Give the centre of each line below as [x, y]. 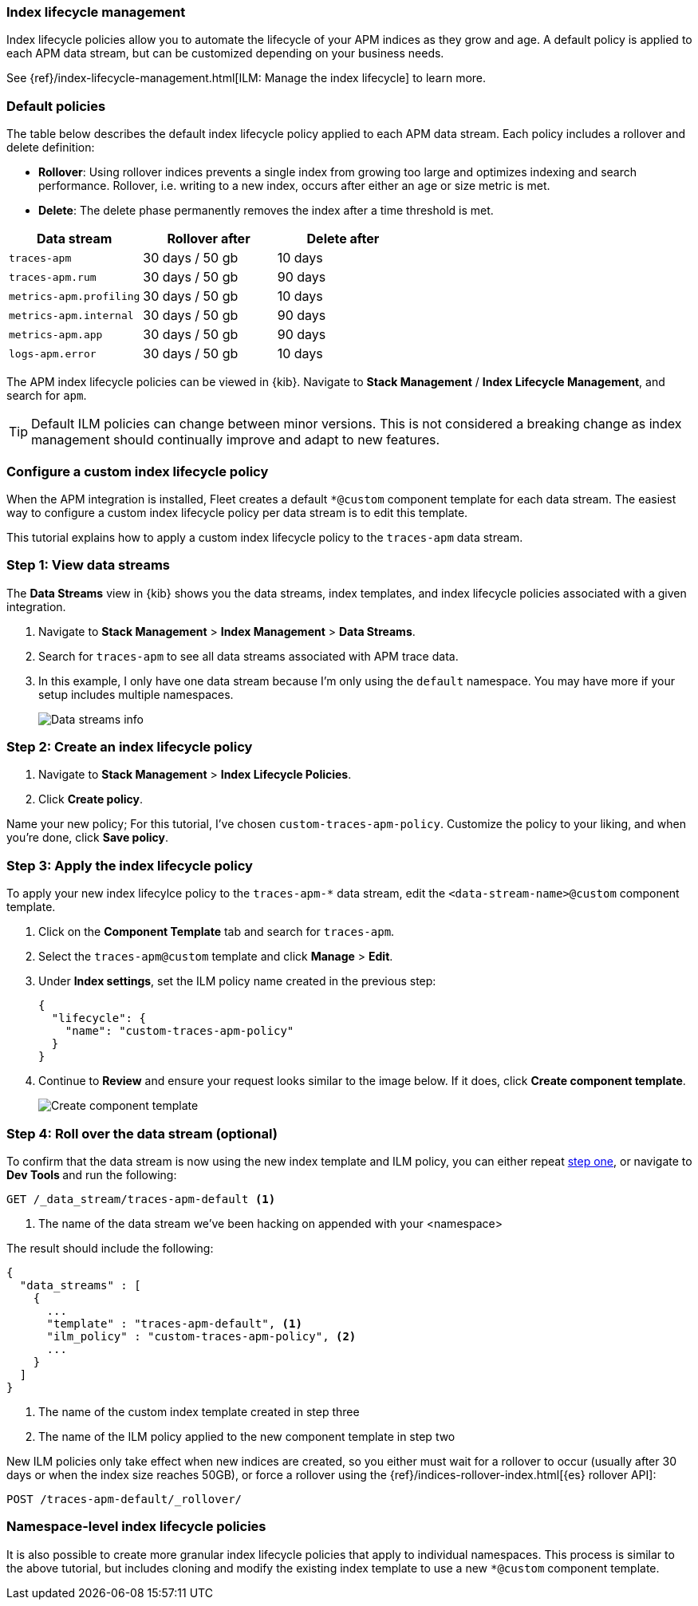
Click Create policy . [91, 799]
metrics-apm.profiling [75, 296]
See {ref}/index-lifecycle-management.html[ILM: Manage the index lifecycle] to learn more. [246, 78]
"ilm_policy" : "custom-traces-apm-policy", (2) [201, 1336]
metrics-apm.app [56, 334]
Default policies [56, 106]
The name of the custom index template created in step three [199, 1411]
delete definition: [51, 148]
